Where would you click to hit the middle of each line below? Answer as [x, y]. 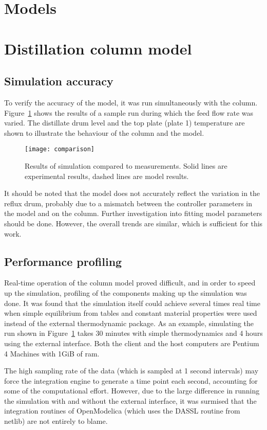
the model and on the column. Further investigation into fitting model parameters [133, 213]
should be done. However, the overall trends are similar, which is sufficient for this [133, 223]
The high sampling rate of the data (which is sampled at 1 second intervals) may [131, 371]
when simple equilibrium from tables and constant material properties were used [131, 313]
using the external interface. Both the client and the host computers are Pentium [132, 343]
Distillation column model [98, 48]
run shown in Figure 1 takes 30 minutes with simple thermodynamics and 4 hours [133, 333]
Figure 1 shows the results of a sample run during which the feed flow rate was [129, 112]
